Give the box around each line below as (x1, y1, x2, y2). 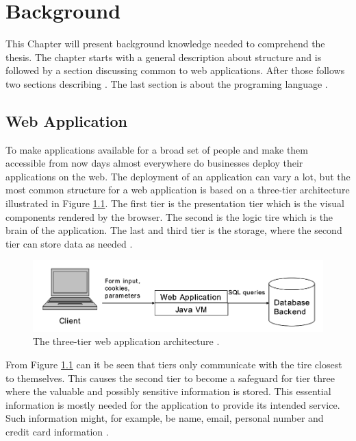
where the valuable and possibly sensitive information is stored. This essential (5, 384, 331, 398)
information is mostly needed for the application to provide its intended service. (5, 397, 340, 412)
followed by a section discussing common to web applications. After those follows (5, 63, 345, 78)
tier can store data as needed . (5, 236, 133, 250)
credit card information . (5, 424, 109, 438)
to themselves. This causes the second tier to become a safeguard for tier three (5, 370, 335, 385)
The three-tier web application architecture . (33, 334, 220, 348)
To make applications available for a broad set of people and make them (5, 142, 308, 156)
